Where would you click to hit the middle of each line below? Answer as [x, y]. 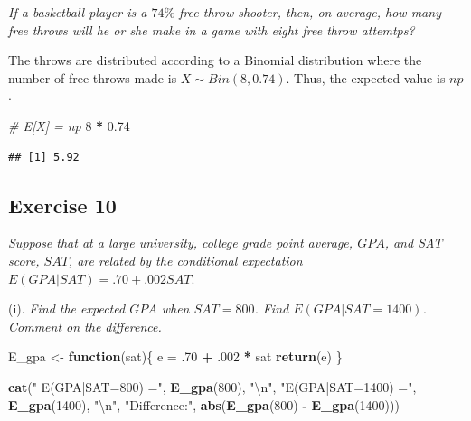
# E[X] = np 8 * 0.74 [69, 125]
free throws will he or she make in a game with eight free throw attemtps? [212, 29]
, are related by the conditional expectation [185, 260]
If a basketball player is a [78, 12]
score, [24, 260]
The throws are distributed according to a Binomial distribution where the [215, 60]
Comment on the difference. [85, 326]
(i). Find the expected [67, 309]
